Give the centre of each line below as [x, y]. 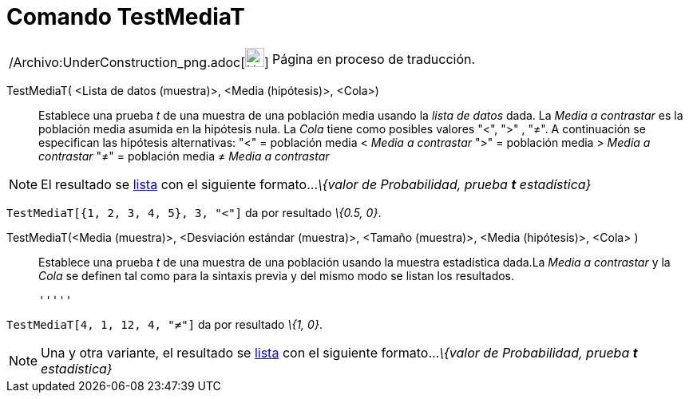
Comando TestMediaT [126, 17]
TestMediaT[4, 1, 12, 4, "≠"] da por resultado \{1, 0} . [164, 324]
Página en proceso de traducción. [374, 59]
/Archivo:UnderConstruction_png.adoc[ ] [139, 62]
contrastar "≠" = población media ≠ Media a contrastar [184, 156]
